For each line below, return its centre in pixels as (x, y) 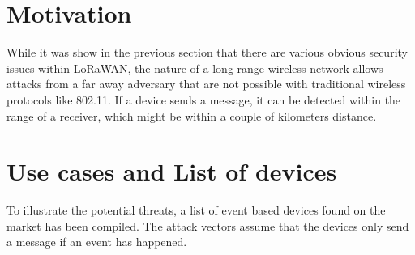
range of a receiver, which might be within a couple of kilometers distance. (192, 115)
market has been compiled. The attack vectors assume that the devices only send (208, 225)
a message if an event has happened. (97, 242)
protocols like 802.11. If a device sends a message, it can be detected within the (204, 99)
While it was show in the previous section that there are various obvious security (207, 52)
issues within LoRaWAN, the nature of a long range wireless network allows (195, 68)
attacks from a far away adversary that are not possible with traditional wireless (206, 84)
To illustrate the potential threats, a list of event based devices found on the (196, 210)
